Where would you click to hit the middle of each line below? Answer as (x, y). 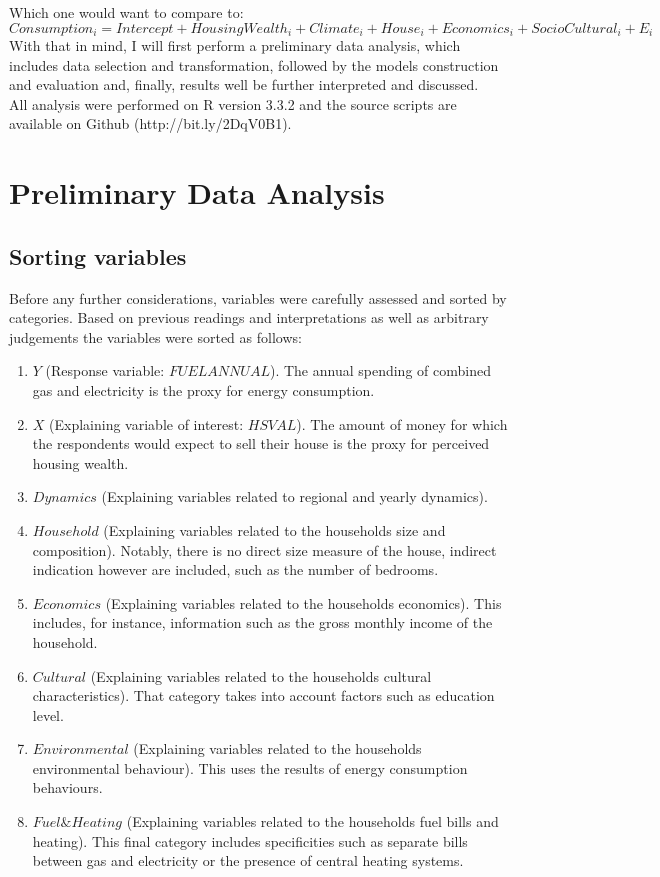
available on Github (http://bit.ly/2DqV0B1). (150, 123)
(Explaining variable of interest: (146, 423)
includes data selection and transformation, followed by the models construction (254, 64)
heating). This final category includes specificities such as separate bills (250, 840)
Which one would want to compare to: (126, 12)
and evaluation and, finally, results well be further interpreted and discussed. (244, 84)
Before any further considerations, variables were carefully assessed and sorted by (258, 297)
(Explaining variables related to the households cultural (261, 675)
